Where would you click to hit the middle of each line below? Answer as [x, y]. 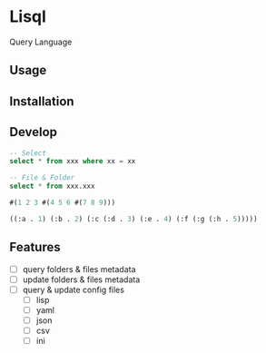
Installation [42, 101]
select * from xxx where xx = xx [73, 162]
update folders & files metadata [81, 279]
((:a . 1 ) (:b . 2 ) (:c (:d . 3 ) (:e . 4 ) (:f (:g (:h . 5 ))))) [133, 219]
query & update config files [74, 289]
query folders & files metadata [79, 269]
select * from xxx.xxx [52, 186]
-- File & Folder [42, 178]
